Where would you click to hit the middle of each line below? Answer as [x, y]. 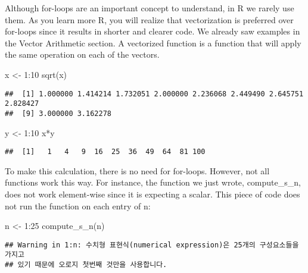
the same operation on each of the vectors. [82, 54]
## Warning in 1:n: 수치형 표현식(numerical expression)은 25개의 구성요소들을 [152, 245]
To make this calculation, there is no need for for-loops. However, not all [137, 170]
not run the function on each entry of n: [78, 205]
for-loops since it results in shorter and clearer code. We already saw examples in [153, 31]
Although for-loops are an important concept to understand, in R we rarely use [150, 8]
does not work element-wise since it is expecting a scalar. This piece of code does [153, 194]
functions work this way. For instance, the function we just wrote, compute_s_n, [153, 182]
